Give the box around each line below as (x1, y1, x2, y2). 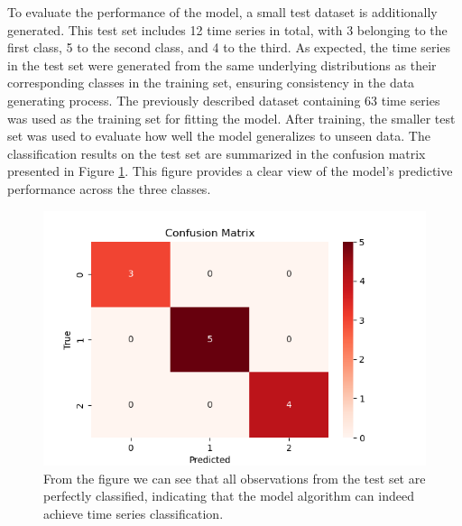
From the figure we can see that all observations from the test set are (43, 468, 426, 487)
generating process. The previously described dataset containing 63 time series (7, 90, 440, 109)
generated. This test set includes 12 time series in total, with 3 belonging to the (7, 20, 448, 39)
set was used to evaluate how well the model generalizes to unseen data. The (7, 126, 430, 145)
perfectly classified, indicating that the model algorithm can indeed (43, 486, 414, 505)
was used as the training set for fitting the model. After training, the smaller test (7, 108, 456, 127)
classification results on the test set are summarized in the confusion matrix (7, 143, 426, 162)
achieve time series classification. (43, 503, 224, 522)
